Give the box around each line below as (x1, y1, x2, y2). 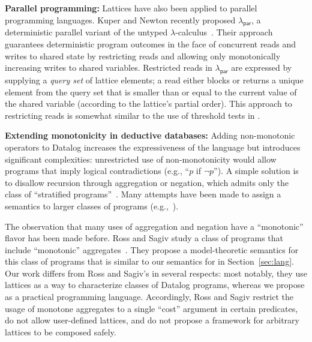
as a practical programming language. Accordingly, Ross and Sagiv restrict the (5, 290, 294, 303)
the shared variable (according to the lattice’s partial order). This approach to (5, 97, 292, 110)
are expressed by (231, 61, 292, 74)
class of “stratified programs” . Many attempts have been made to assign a (5, 188, 281, 200)
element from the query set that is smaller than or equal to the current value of (5, 85, 297, 98)
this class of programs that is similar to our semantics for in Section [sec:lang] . (5, 255, 294, 268)
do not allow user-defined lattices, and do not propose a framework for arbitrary (5, 314, 299, 326)
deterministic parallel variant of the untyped (5, 26, 168, 38)
